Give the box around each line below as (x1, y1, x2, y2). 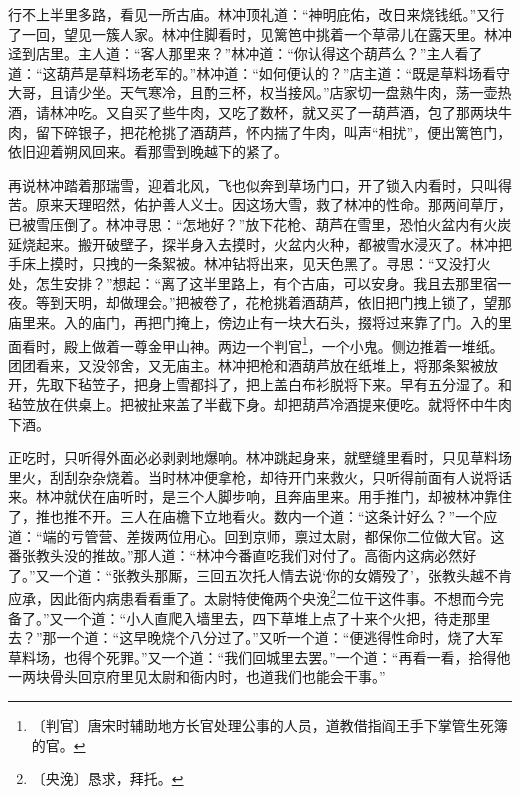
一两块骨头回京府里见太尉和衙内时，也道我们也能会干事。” (8, 666, 386, 687)
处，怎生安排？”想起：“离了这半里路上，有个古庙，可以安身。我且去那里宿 (8, 272, 498, 293)
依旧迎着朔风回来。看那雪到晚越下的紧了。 (8, 141, 288, 162)
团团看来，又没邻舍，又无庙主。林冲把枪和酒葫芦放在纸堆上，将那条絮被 (8, 354, 484, 375)
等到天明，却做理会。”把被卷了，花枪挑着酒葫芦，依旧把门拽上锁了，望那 (35, 292, 512, 313)
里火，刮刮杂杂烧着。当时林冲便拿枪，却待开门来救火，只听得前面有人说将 (8, 466, 498, 487)
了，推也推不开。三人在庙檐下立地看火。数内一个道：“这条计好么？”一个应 (8, 505, 498, 526)
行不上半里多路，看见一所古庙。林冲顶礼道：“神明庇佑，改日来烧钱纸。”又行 (8, 4, 505, 24)
